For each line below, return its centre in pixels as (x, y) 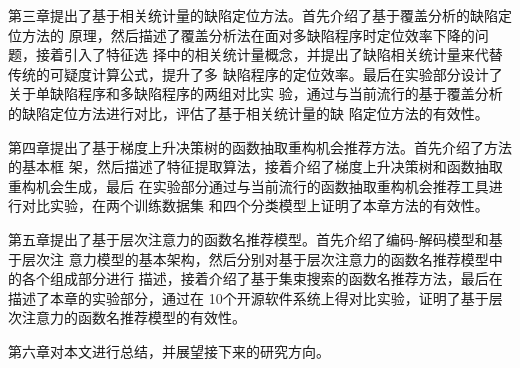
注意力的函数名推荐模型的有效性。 (133, 317)
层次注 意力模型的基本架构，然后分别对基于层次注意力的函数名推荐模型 (255, 258)
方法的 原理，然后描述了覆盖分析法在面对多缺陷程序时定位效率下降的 (248, 34)
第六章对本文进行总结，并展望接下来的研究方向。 (169, 350)
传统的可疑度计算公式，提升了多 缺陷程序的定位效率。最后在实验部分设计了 (255, 73)
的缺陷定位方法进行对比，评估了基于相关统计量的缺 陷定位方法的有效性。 (248, 112)
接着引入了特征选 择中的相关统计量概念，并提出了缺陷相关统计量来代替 (269, 54)
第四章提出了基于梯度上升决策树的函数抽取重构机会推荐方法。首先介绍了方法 (260, 146)
